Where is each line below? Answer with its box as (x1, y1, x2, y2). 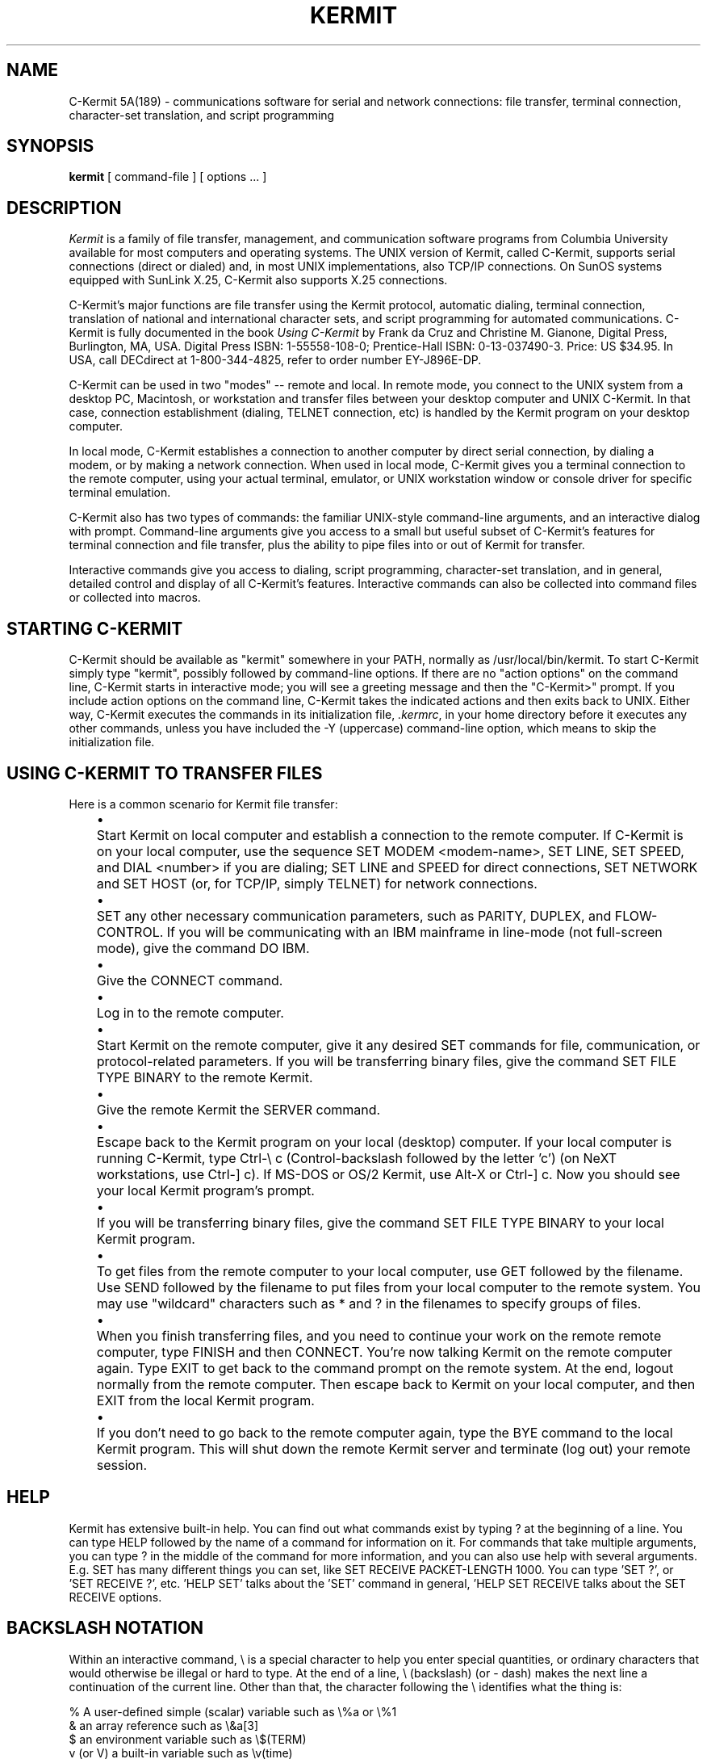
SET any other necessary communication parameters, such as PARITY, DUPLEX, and (96, 907, 612, 924)
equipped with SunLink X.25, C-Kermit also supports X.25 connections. (69, 273, 448, 288)
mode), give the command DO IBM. (96, 939, 310, 956)
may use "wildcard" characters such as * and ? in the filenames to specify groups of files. (96, 1295, 642, 1312)
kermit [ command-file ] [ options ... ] (69, 170, 267, 184)
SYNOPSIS (6, 136, 94, 157)
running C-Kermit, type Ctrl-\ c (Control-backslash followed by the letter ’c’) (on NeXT (96, 1149, 617, 1166)
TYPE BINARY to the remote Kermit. (96, 1068, 313, 1085)
